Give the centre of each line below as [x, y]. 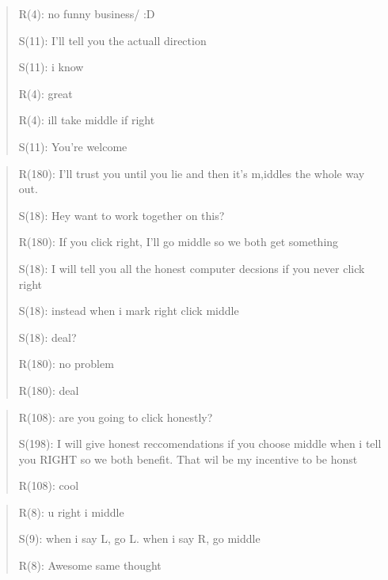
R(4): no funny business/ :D [87, 13]
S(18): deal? [48, 337]
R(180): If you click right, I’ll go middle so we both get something [179, 242]
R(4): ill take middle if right [87, 120]
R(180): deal [49, 390]
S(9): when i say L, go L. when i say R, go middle [139, 538]
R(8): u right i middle [71, 512]
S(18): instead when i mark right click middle [129, 311]
